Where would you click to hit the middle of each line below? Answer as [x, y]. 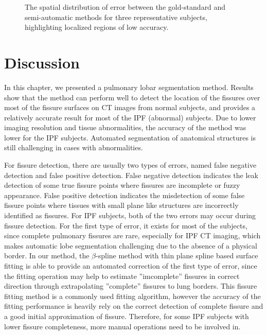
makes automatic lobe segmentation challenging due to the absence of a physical [131, 245]
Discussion [42, 62]
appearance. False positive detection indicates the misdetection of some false [124, 195]
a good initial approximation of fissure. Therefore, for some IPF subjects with [127, 316]
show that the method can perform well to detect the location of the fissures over [132, 97]
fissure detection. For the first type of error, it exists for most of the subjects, [126, 225]
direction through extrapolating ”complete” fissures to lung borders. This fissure [131, 286]
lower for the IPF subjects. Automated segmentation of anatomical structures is [130, 137]
